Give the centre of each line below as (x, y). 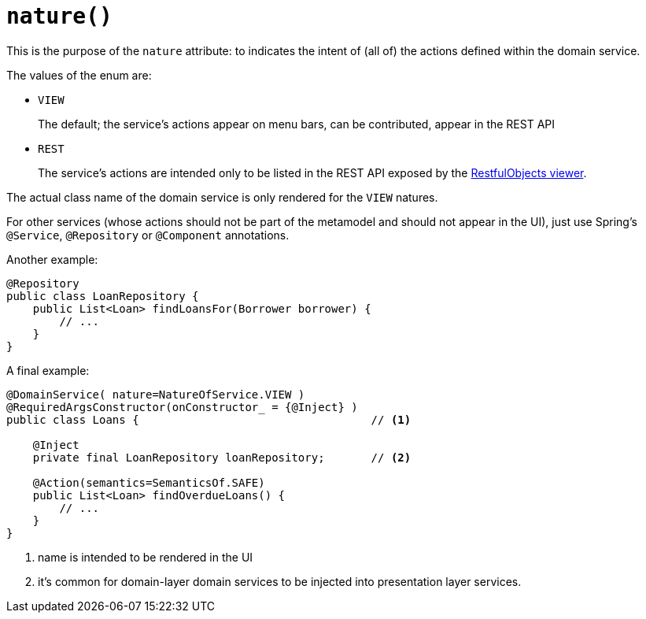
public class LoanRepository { (103, 296)
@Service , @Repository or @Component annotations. (148, 235)
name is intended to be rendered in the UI (146, 557)
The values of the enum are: (79, 75)
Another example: (52, 259)
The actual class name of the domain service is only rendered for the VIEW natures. (222, 197)
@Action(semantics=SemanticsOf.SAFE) (149, 482)
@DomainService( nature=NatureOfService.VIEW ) (156, 394)
